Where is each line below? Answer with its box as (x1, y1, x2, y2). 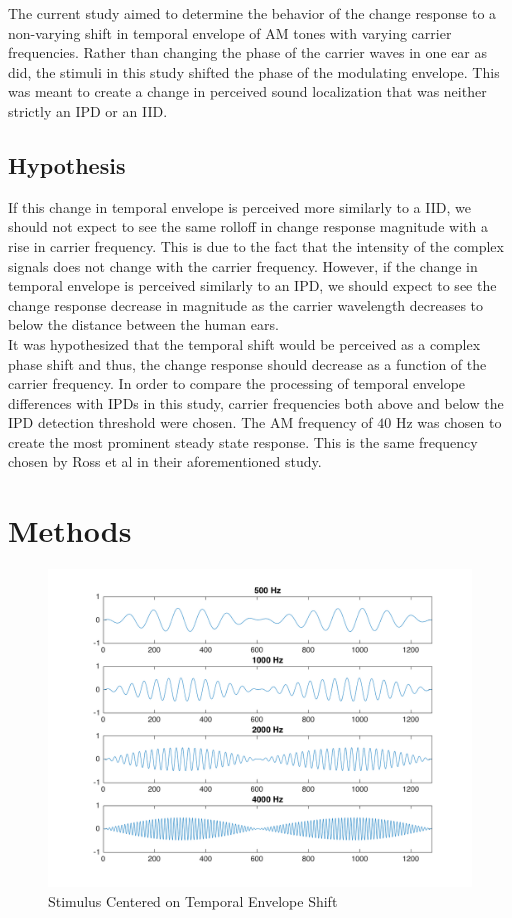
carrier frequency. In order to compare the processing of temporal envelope (8, 373, 466, 394)
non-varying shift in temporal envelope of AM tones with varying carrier (8, 22, 452, 43)
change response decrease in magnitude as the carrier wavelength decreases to (8, 294, 484, 315)
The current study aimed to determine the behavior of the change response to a (8, 3, 497, 23)
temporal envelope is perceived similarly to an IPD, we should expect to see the (8, 275, 497, 296)
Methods (8, 510, 132, 551)
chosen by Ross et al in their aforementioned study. (8, 451, 322, 472)
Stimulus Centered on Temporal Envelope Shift (48, 890, 338, 911)
